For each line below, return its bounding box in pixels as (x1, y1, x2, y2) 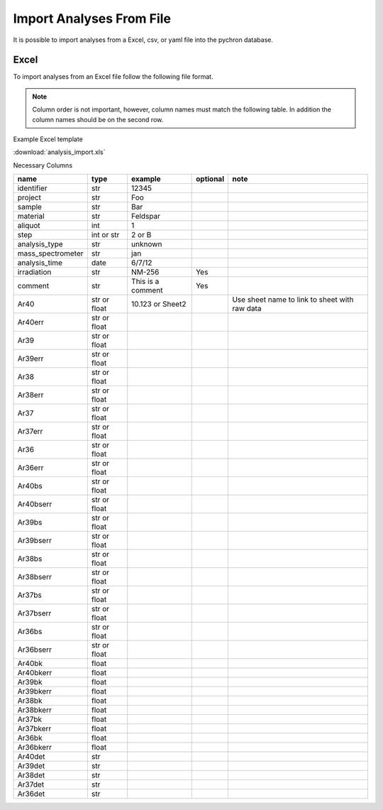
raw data (231, 304, 262, 314)
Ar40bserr (17, 499, 52, 509)
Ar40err (17, 317, 44, 327)
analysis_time (17, 258, 63, 268)
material (17, 212, 45, 221)
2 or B (131, 230, 152, 240)
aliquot (17, 221, 40, 231)
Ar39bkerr (17, 686, 52, 696)
